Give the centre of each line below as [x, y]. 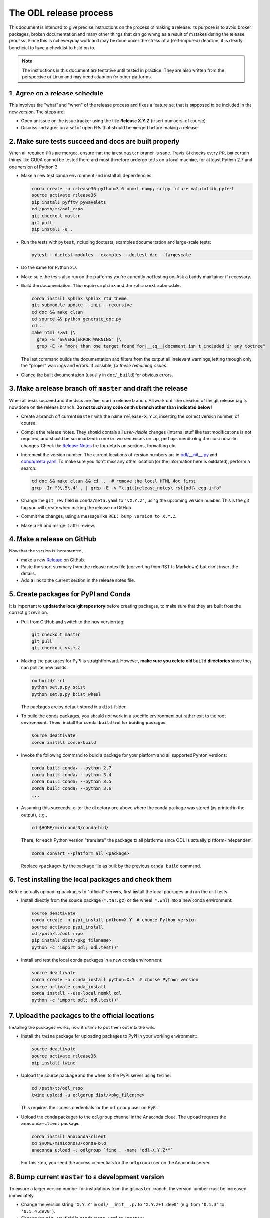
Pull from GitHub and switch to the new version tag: [73, 622]
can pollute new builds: [44, 667]
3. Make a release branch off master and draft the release [98, 389]
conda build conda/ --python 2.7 [71, 768]
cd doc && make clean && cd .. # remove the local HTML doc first [114, 481]
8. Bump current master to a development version [87, 1177]
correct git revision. [29, 613]
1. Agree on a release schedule [56, 93]
